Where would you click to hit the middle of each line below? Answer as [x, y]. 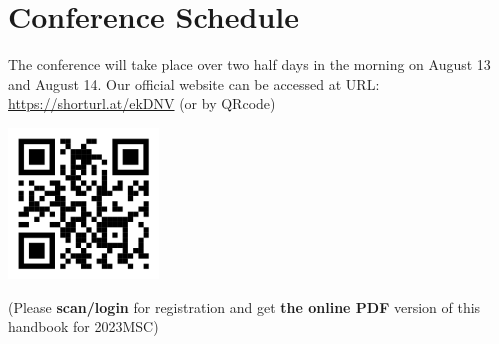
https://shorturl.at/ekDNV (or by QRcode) [142, 103]
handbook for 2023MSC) [83, 326]
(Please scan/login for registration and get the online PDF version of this [244, 306]
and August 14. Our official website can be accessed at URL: [194, 83]
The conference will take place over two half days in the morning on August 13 [249, 64]
